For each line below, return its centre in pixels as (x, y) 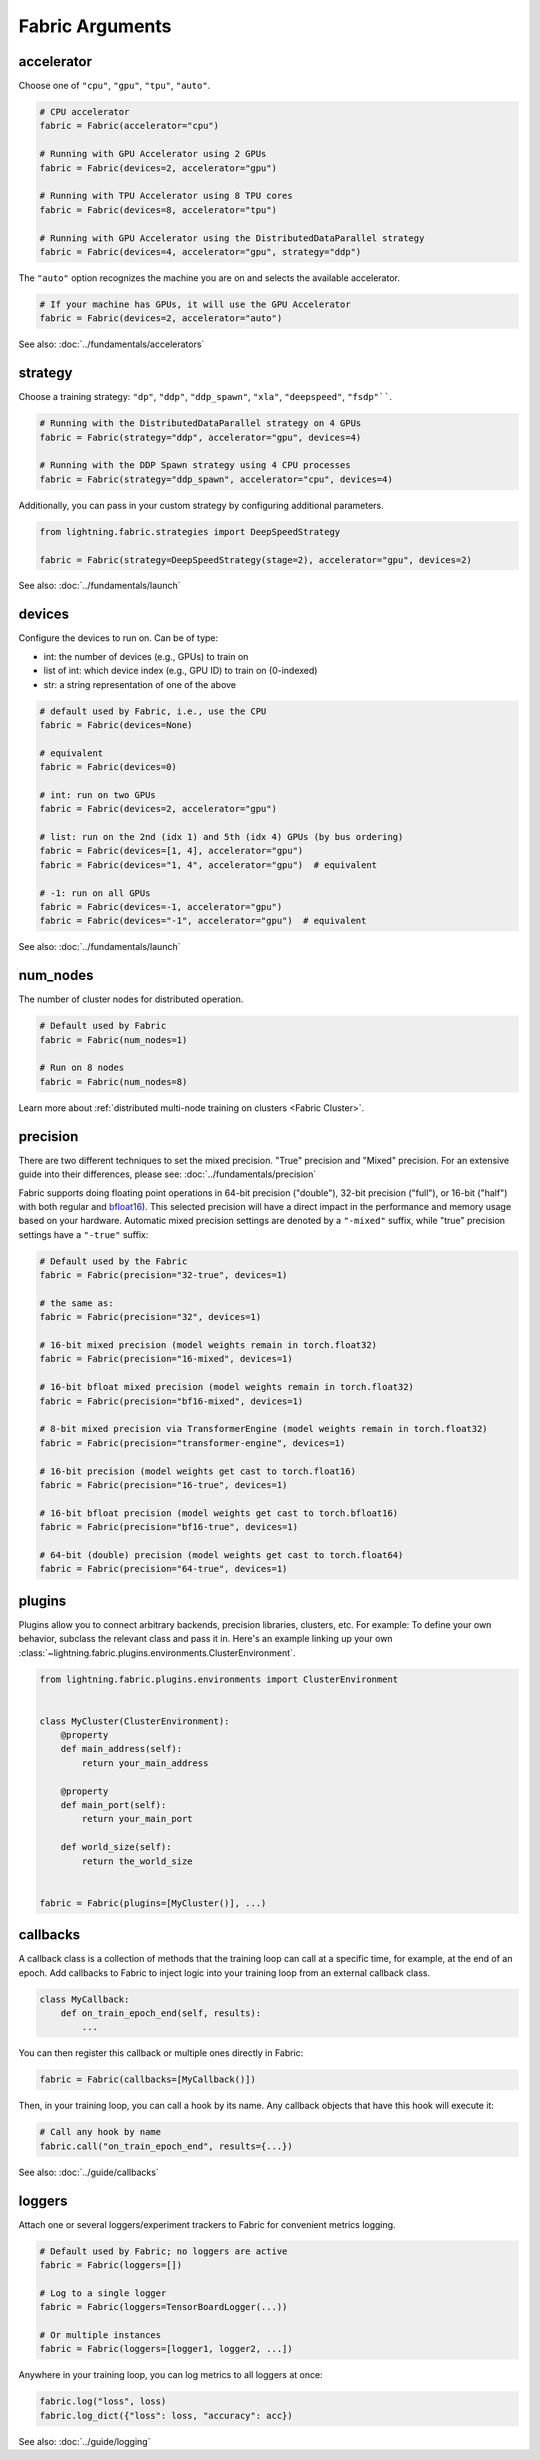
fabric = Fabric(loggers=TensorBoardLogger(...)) (163, 2307)
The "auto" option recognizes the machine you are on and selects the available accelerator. (209, 277)
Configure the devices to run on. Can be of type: (118, 638)
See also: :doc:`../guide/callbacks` (88, 2172)
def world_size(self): (116, 1847)
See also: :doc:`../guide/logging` (84, 2441)
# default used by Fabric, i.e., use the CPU (153, 711)
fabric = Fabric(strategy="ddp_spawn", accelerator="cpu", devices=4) (216, 479)
